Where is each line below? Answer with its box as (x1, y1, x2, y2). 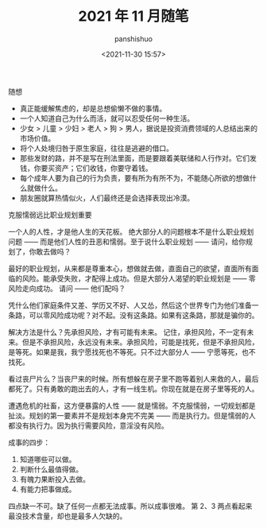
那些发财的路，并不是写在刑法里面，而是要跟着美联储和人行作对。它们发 (19, 153, 257, 163)
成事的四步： (8, 437, 50, 447)
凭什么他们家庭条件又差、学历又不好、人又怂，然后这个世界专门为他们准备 (8, 300, 252, 310)
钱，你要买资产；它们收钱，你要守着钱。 (19, 163, 153, 173)
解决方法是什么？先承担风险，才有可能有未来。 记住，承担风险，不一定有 (8, 327, 247, 336)
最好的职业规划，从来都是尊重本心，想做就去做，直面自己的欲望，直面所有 (8, 263, 252, 273)
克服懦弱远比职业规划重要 (8, 210, 92, 219)
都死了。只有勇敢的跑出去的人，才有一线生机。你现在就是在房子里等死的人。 (8, 383, 259, 394)
